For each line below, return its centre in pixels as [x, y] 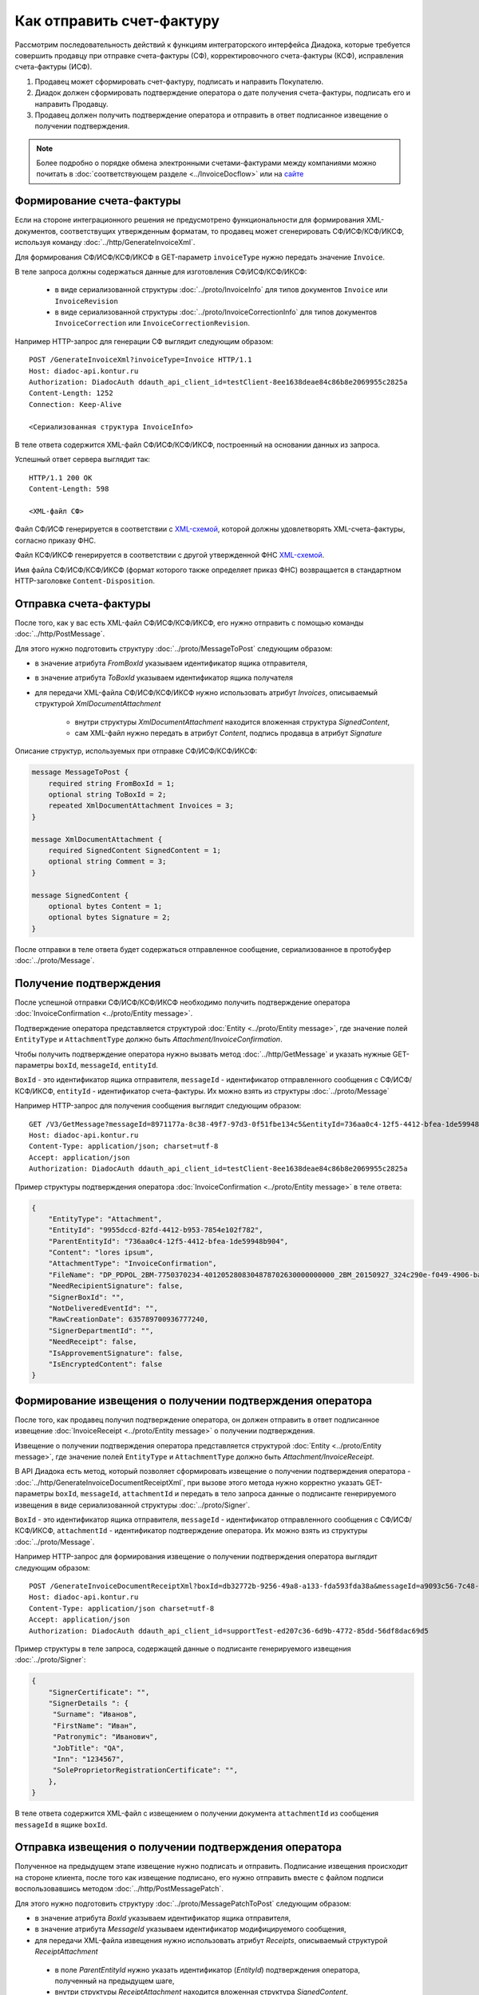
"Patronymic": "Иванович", [105, 1737]
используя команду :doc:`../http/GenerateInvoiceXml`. [105, 243]
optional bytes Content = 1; [105, 906]
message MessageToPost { [80, 772]
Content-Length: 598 [69, 489]
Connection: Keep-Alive [75, 404]
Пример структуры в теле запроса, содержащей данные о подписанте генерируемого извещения [183, 1649]
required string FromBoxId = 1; [112, 783]
